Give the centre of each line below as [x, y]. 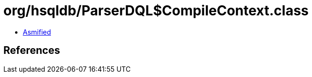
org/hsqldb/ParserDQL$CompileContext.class [156, 11]
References [32, 51]
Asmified [37, 32]
